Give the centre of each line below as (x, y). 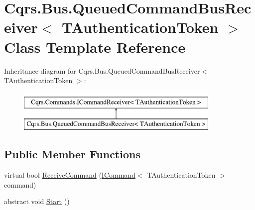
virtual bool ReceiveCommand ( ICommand (70, 175)
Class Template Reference (95, 47)
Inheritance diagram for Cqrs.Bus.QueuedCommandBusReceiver (102, 70)
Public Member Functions (72, 154)
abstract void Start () (37, 201)
